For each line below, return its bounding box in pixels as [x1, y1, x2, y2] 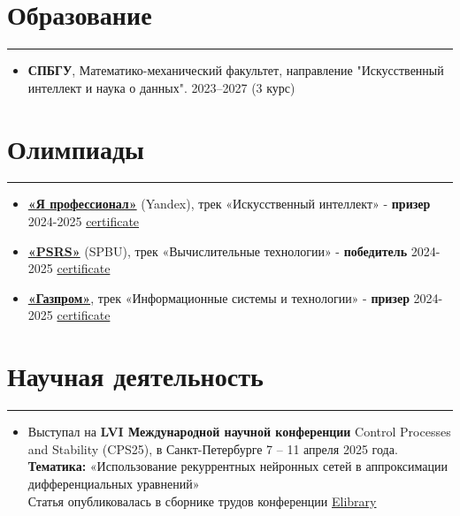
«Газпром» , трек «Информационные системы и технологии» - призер [27, 288, 410, 307]
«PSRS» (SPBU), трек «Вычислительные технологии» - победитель [27, 241, 408, 260]
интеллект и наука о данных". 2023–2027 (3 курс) [27, 78, 295, 96]
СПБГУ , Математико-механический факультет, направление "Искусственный [27, 61, 444, 80]
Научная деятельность [7, 358, 264, 394]
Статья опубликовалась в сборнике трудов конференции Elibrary [27, 491, 377, 510]
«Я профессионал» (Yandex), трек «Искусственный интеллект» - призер [27, 194, 431, 213]
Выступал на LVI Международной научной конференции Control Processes [27, 422, 451, 441]
